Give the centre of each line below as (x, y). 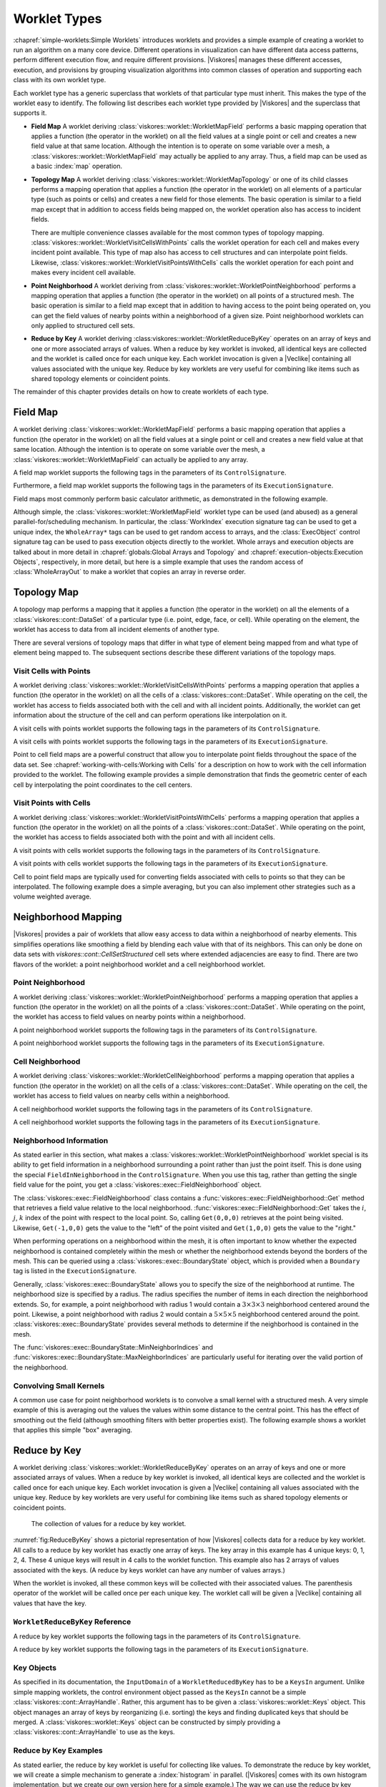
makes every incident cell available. (83, 272)
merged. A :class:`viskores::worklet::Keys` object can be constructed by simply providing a (147, 1722)
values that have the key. (50, 1603)
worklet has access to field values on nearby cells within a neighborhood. (122, 1096)
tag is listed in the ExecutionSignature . (75, 1271)
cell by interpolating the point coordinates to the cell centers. (103, 784)
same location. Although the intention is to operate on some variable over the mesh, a (139, 450)
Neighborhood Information (61, 1140)
